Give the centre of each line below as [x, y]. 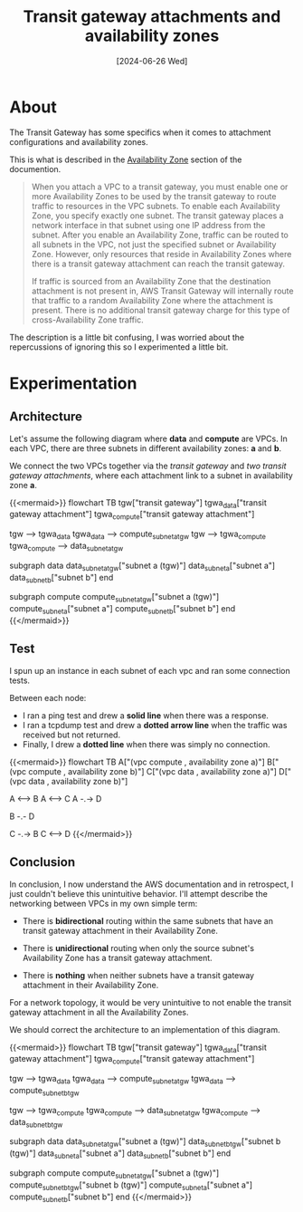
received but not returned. [71, 735]
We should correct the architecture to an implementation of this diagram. [145, 1029]
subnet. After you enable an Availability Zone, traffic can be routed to [160, 235]
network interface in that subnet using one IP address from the [148, 225]
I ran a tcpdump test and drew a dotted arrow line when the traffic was [155, 725]
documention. [35, 168]
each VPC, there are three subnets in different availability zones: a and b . [146, 448]
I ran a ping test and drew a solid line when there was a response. [146, 715]
